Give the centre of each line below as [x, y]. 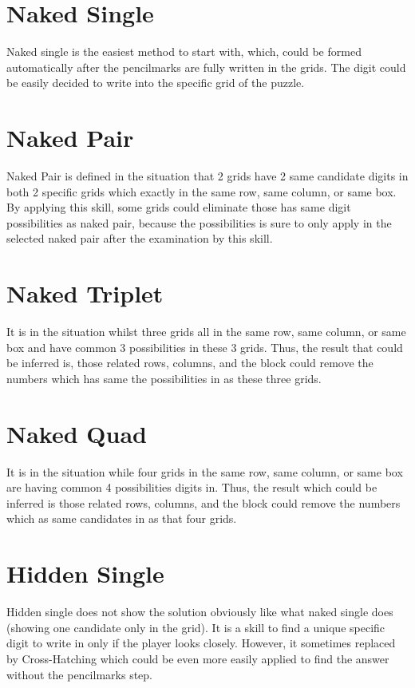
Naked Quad [77, 433]
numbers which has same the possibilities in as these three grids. [164, 378]
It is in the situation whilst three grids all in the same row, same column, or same [206, 332]
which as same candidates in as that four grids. [122, 518]
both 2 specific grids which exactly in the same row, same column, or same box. [202, 191]
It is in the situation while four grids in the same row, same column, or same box [205, 471]
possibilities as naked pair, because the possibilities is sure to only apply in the [199, 222]
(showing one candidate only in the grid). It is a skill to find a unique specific [196, 627]
